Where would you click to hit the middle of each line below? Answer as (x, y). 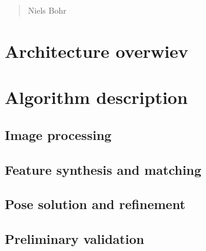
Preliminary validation (74, 239)
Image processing (58, 134)
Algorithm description (96, 97)
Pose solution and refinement (95, 204)
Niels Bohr (47, 10)
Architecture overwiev (97, 50)
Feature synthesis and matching (103, 169)
